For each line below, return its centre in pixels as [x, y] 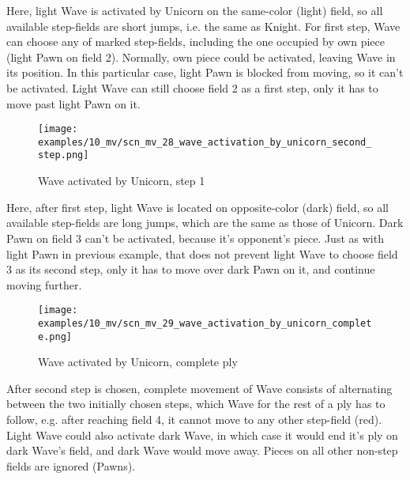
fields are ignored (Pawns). [71, 465]
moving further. [44, 284]
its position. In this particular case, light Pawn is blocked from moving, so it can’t [205, 72]
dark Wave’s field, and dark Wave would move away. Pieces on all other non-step [202, 450]
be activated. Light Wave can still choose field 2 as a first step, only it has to [192, 87]
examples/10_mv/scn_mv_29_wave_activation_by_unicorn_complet [205, 323]
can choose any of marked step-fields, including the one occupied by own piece [196, 42]
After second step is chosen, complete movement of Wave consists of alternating [199, 388]
